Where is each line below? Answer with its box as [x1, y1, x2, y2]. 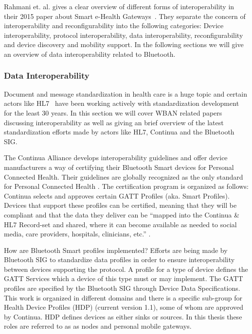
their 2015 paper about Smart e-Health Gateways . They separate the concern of [4, 11, 246, 21]
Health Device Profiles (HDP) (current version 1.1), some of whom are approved [4, 302, 243, 312]
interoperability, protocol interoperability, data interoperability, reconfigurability [4, 30, 243, 40]
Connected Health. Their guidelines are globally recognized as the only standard [4, 171, 243, 182]
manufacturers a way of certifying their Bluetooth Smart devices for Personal [4, 162, 234, 172]
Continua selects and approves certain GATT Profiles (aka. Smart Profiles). [4, 190, 230, 200]
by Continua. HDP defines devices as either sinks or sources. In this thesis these [4, 311, 242, 321]
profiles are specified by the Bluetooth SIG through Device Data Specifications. [4, 283, 240, 293]
